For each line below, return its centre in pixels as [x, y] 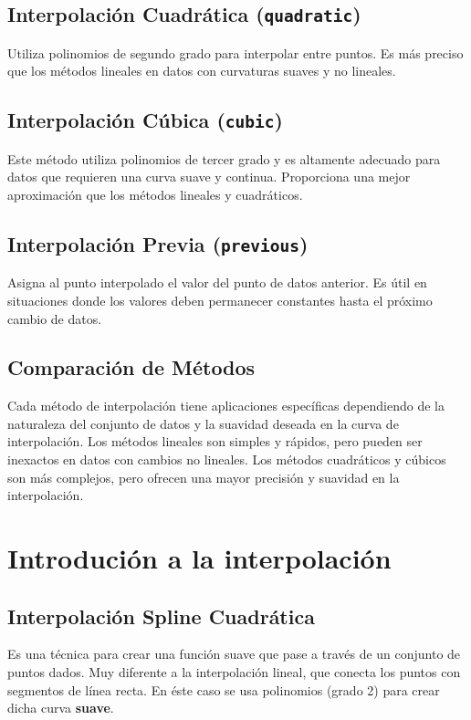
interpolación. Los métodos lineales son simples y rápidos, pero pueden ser [215, 441]
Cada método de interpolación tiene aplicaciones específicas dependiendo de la [226, 406]
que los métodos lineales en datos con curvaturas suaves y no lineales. [202, 71]
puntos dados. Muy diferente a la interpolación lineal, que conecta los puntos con [234, 672]
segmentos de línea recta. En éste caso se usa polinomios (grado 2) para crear [224, 689]
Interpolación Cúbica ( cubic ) [145, 120]
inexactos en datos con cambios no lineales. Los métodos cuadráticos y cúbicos [227, 459]
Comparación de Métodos [131, 367]
